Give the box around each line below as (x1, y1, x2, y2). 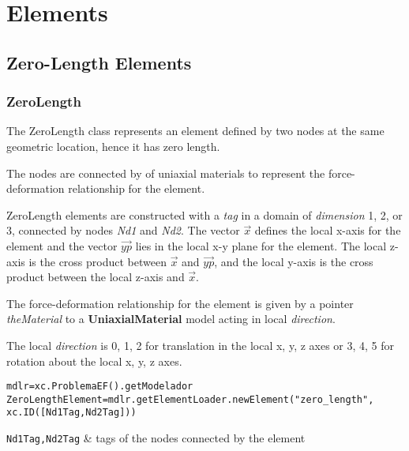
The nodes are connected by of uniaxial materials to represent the (6, 164, 325, 181)
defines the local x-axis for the (254, 222, 401, 239)
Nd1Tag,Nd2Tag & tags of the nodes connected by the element (6, 430, 306, 446)
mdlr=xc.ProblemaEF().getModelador (6, 381, 193, 393)
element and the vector (6, 237, 118, 254)
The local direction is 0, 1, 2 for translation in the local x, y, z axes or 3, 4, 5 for (6, 336, 395, 353)
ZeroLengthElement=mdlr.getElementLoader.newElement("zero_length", (6, 393, 374, 405)
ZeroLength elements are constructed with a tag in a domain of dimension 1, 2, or (6, 206, 403, 223)
